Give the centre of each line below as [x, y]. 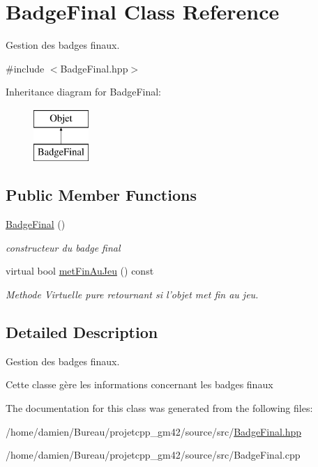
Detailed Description [82, 332]
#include [25, 68]
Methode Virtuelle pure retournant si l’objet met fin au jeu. [132, 294]
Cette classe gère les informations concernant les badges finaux [139, 384]
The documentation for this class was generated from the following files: [159, 408]
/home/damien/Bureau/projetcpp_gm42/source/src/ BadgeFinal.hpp [154, 431]
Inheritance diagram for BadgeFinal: [83, 92]
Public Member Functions [101, 195]
